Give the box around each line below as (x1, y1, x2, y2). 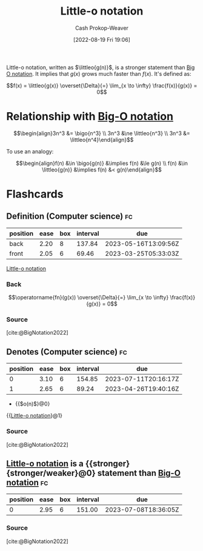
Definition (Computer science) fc (6, 211, 133, 222)
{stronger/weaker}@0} (6, 468, 96, 478)
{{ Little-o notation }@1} (6, 412, 62, 419)
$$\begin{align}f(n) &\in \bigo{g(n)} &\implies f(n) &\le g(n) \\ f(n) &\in (16, 159, 188, 167)
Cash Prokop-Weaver (75, 24, 129, 32)
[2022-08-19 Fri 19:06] (73, 36, 130, 43)
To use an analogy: (6, 147, 54, 155)
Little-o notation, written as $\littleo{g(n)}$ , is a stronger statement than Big (6, 64, 195, 71)
